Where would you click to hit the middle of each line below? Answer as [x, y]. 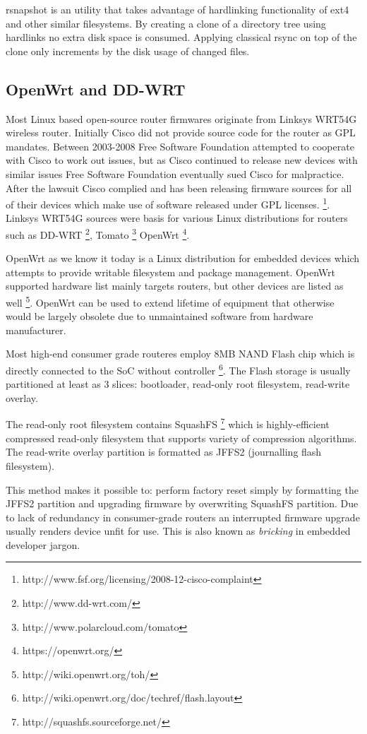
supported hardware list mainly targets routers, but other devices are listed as [175, 286]
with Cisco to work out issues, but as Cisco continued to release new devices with [182, 160]
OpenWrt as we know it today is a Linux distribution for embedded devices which [183, 258]
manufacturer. [36, 330]
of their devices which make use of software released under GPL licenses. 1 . [168, 203]
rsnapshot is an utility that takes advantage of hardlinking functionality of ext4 [178, 9]
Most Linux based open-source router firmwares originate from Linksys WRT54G [181, 118]
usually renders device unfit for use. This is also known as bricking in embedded [178, 531]
